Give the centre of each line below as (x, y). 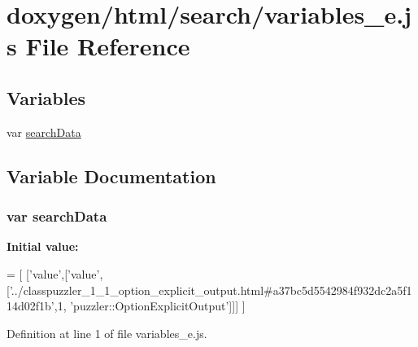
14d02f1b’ (30, 306)
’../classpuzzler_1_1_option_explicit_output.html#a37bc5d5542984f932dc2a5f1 (211, 290)
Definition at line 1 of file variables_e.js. (107, 333)
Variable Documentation (111, 176)
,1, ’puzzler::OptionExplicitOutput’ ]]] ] (150, 306)
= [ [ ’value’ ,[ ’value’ (53, 273)
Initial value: (43, 246)
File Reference (108, 46)
